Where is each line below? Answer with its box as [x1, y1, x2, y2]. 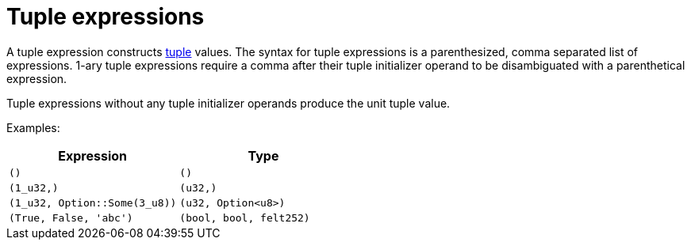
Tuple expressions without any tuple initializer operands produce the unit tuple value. [6, 96, 451, 110]
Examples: [6, 120, 60, 134]
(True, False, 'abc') [9, 211, 133, 224]
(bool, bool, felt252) [179, 211, 310, 224]
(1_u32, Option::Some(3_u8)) [9, 196, 177, 209]
